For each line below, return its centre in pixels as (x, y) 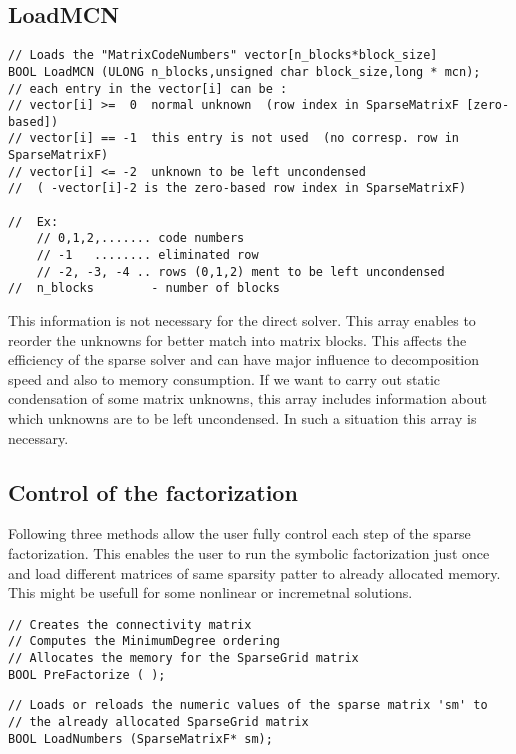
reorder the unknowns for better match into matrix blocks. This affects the (237, 339)
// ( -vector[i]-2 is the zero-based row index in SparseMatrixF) (237, 188)
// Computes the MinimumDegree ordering (144, 641)
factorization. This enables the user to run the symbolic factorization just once (249, 553)
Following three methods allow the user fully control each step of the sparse (239, 533)
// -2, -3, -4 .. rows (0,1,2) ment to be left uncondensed (240, 271)
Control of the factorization (153, 491)
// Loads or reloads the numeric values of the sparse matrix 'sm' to (248, 705)
